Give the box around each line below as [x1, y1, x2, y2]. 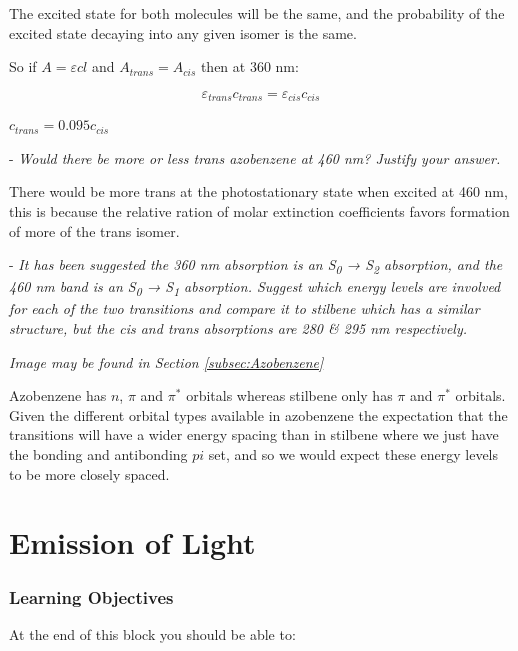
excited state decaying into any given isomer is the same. [9, 22, 357, 43]
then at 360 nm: [200, 56, 299, 77]
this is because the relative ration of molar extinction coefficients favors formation [9, 201, 510, 222]
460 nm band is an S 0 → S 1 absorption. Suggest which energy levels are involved [9, 276, 501, 300]
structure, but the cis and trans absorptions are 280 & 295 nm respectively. [9, 318, 468, 339]
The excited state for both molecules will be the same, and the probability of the [9, 3, 505, 23]
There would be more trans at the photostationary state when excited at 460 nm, [9, 181, 508, 202]
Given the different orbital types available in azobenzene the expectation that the [9, 404, 508, 425]
